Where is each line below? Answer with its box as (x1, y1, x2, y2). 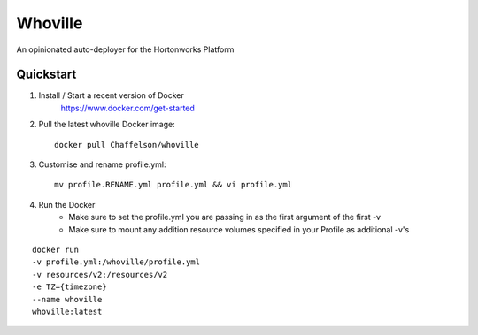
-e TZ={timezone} (32, 282, 107, 292)
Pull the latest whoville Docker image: (38, 119, 176, 130)
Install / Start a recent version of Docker (38, 90, 185, 101)
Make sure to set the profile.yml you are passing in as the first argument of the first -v (68, 212, 381, 223)
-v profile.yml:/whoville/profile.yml (32, 257, 201, 267)
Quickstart (16, 67, 77, 82)
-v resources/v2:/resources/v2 (32, 270, 168, 279)
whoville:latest (32, 306, 103, 316)
